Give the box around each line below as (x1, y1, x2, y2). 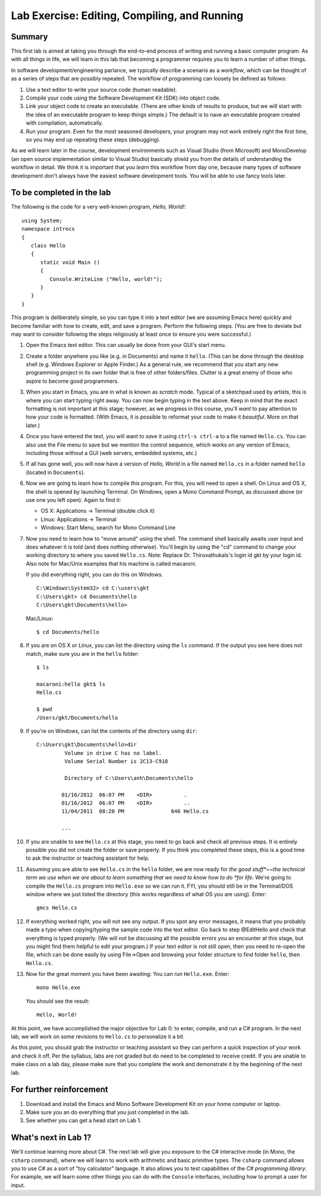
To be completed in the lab (11, 188, 111, 198)
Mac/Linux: (26, 615, 53, 622)
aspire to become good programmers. (26, 377, 119, 385)
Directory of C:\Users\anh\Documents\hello (64, 774, 193, 781)
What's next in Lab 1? (11, 1133, 92, 1143)
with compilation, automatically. (26, 119, 103, 126)
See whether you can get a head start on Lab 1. (26, 1117, 142, 1124)
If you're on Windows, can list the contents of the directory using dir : (26, 727, 197, 735)
